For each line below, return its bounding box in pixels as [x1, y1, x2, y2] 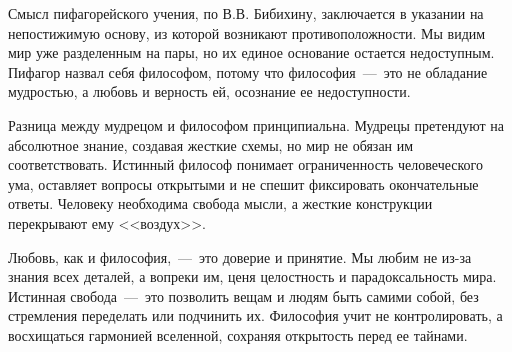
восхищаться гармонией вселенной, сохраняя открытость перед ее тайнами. [8, 324, 468, 345]
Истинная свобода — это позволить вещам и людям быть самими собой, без [8, 285, 479, 306]
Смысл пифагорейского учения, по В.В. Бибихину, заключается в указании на [8, 3, 484, 23]
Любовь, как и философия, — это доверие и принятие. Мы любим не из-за [8, 246, 472, 267]
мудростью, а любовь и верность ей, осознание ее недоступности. [8, 81, 411, 102]
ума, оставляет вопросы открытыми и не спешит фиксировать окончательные [8, 173, 479, 194]
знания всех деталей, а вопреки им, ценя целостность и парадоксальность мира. [8, 266, 497, 287]
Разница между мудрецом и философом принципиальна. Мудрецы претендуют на [8, 114, 505, 135]
